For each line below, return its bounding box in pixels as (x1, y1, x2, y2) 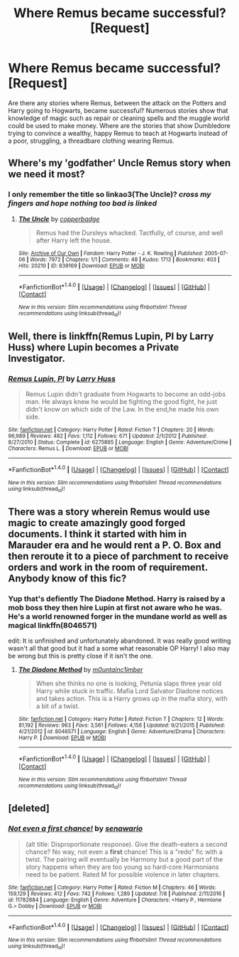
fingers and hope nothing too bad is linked (8, 198, 157, 208)
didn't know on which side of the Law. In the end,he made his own (25, 405, 219, 414)
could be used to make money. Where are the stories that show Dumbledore (8, 121, 231, 129)
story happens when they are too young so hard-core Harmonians (25, 862, 219, 871)
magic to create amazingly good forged (8, 517, 186, 529)
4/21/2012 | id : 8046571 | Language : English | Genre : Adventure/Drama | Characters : (18, 727, 226, 735)
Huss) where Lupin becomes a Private (8, 341, 179, 353)
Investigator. (8, 353, 66, 364)
